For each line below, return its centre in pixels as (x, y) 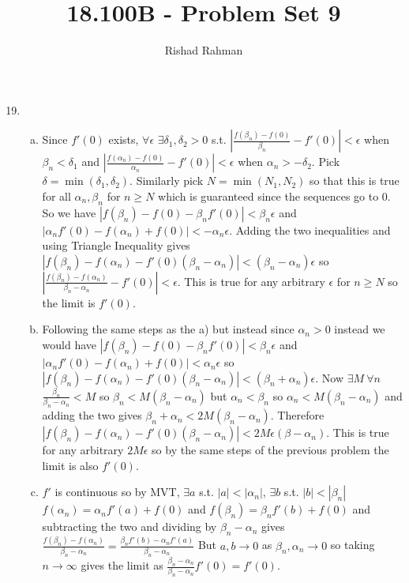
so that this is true (354, 181)
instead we (360, 329)
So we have (69, 212)
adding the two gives (92, 415)
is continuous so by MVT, (117, 492)
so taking (353, 545)
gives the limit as (122, 565)
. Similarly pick (167, 181)
